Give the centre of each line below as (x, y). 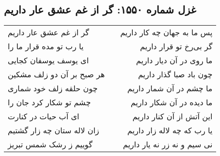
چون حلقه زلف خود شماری (53, 88)
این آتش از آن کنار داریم (173, 116)
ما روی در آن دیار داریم (174, 60)
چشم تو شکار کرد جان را (49, 102)
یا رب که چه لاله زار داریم (170, 130)
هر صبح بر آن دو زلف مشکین (56, 74)
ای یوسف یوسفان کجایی (48, 60)
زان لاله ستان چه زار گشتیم (54, 130)
